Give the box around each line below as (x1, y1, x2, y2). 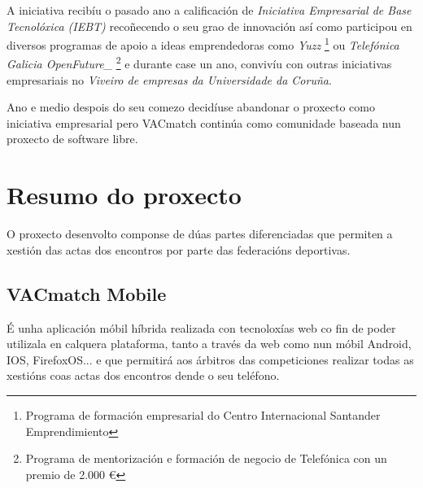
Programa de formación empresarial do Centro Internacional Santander (25, 406, 381, 423)
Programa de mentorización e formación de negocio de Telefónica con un (25, 450, 387, 467)
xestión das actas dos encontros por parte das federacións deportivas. (7, 241, 351, 258)
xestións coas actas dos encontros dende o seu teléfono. (7, 367, 280, 384)
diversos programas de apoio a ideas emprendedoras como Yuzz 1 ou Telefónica (7, 34, 399, 53)
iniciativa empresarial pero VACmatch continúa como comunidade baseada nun (7, 114, 401, 131)
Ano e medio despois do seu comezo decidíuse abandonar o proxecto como (7, 98, 375, 115)
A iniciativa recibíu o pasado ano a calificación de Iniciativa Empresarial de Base (7, 2, 412, 18)
